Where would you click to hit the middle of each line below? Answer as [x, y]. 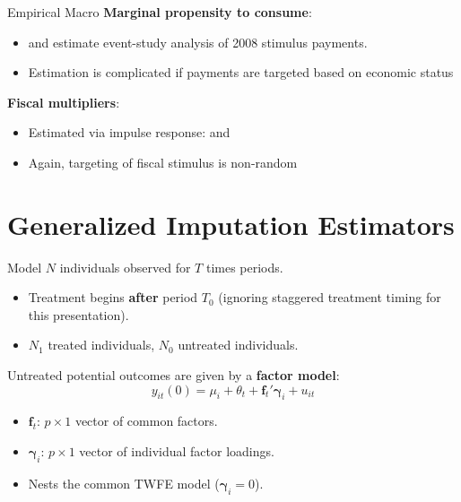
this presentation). [78, 314]
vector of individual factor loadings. [177, 451]
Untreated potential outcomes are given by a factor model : [174, 375]
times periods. [244, 267]
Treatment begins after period [113, 297]
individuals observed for [125, 267]
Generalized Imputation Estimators [231, 224]
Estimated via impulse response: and [129, 132]
